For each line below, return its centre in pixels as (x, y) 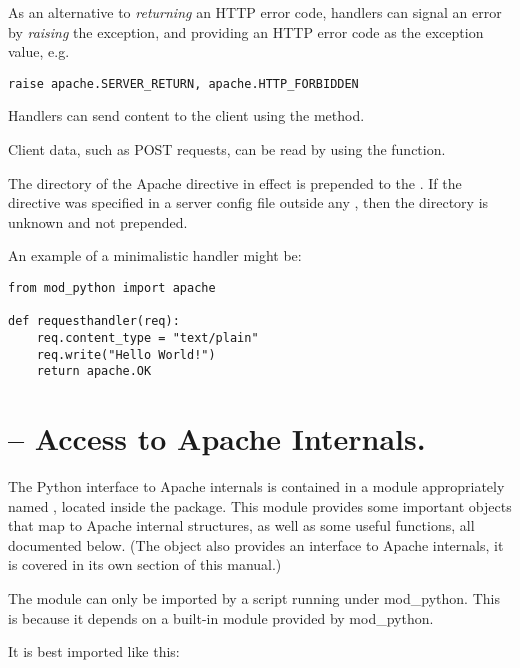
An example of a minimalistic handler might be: (155, 255)
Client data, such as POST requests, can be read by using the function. (227, 149)
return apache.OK (94, 371)
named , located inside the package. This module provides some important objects (260, 505)
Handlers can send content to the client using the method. (186, 115)
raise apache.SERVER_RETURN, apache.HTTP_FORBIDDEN (183, 83)
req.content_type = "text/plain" (147, 337)
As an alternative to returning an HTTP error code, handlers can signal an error (255, 12)
